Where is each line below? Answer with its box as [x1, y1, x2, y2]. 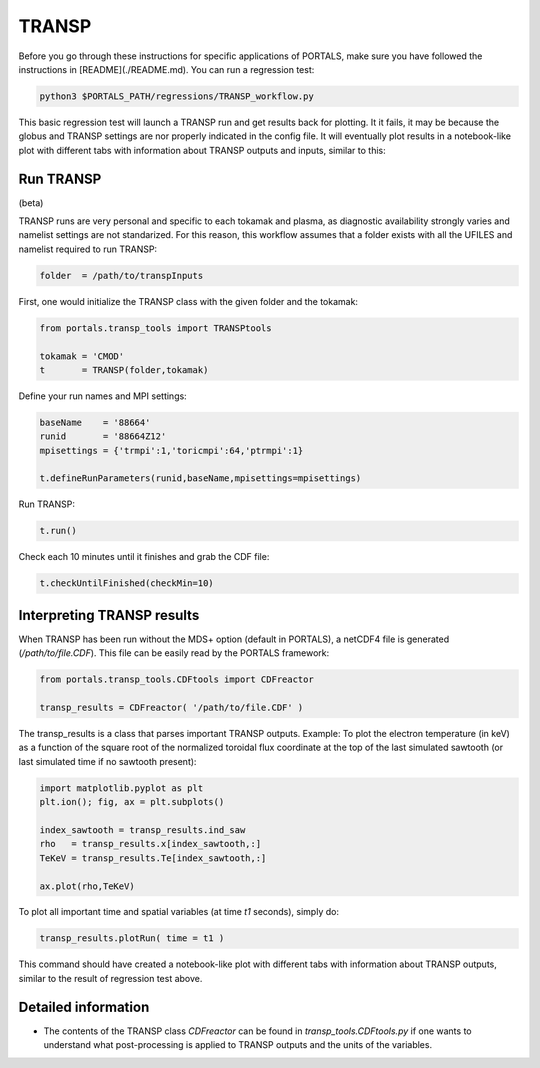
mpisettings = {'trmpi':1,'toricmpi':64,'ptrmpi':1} [39, 445, 304, 456]
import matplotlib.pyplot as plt [39, 782, 204, 794]
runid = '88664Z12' [39, 431, 167, 442]
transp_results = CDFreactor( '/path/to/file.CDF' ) [39, 702, 304, 714]
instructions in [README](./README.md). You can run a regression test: [18, 63, 315, 75]
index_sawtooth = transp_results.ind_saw [39, 824, 246, 835]
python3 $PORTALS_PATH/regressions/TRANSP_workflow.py [39, 90, 314, 102]
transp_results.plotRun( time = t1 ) [39, 933, 225, 944]
